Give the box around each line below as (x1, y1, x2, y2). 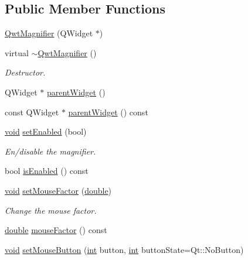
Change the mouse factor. (5, 204, 97, 216)
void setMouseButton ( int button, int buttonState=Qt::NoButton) (5, 243, 244, 255)
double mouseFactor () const (5, 224, 107, 236)
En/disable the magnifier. (5, 145, 96, 157)
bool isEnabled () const (5, 165, 89, 177)
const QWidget (5, 105, 59, 118)
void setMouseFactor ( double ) (5, 184, 112, 196)
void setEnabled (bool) (5, 125, 87, 138)
